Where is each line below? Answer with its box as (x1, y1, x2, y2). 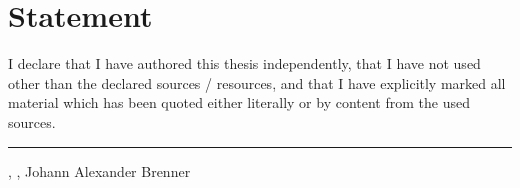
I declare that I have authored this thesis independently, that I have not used (8, 53, 481, 74)
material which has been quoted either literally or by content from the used (8, 92, 470, 113)
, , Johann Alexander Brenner (8, 160, 191, 181)
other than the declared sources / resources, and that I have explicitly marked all (8, 72, 506, 93)
